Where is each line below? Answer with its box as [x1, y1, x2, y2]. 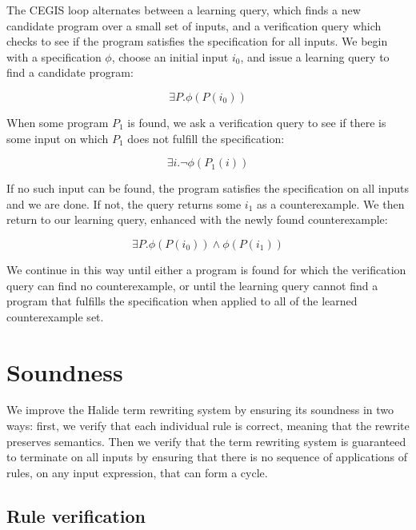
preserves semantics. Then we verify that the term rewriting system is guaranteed [6, 432, 406, 449]
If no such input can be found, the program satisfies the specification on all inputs [6, 180, 410, 197]
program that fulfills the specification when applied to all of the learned [6, 293, 358, 309]
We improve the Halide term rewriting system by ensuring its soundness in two [6, 401, 394, 418]
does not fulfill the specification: [127, 130, 285, 146]
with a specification [6, 48, 102, 65]
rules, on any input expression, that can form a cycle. [6, 464, 268, 480]
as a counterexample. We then [256, 195, 405, 212]
